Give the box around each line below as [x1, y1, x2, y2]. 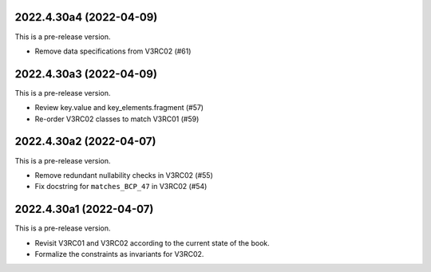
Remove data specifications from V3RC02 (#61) [34, 46, 192, 56]
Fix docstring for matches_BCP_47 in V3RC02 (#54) [34, 182, 208, 191]
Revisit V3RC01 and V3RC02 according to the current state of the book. [34, 238, 271, 247]
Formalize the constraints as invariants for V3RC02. [34, 249, 204, 258]
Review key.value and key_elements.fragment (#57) [34, 103, 204, 112]
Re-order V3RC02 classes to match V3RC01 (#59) [34, 114, 200, 124]
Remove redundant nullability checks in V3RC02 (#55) [34, 170, 213, 179]
